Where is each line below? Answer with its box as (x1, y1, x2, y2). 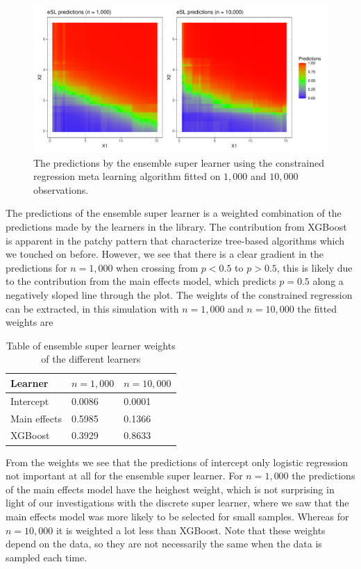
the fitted (297, 301, 337, 315)
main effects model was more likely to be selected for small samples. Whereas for (6, 509, 349, 523)
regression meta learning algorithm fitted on (33, 169, 221, 183)
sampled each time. (6, 550, 87, 564)
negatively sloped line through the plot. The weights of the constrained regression (6, 287, 353, 302)
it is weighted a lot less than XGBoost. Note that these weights (56, 522, 326, 537)
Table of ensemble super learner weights (6, 338, 176, 352)
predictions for (6, 260, 67, 274)
